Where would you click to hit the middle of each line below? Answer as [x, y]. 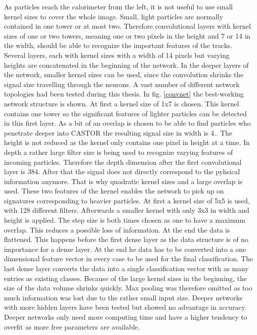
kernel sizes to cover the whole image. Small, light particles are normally [114, 16]
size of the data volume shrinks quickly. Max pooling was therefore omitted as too [128, 288]
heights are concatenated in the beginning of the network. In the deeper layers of [126, 65]
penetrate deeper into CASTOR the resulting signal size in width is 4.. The [118, 132]
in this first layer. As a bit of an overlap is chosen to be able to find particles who [128, 123]
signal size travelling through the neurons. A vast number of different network [122, 84]
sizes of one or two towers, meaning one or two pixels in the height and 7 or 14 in [127, 35]
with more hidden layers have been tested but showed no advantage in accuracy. [125, 307]
